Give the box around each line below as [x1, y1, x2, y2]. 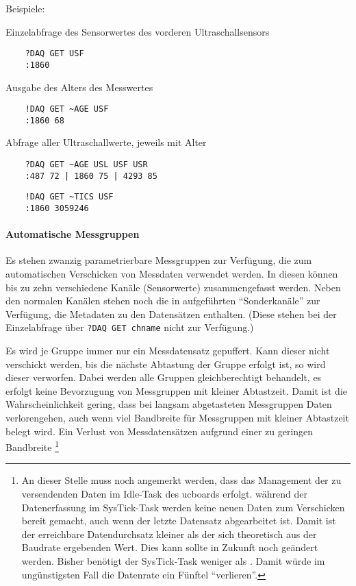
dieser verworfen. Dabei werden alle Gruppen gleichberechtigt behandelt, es [5, 370, 322, 384]
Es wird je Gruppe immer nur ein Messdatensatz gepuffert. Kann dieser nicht [5, 343, 330, 358]
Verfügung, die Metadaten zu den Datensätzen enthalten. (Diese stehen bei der [5, 306, 337, 321]
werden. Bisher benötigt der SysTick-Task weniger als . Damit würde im [21, 554, 325, 568]
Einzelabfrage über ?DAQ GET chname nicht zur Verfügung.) [5, 320, 254, 334]
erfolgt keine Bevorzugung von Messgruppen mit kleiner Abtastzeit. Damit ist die [5, 383, 348, 398]
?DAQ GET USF [25, 49, 84, 59]
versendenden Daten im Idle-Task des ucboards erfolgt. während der [21, 487, 307, 501]
